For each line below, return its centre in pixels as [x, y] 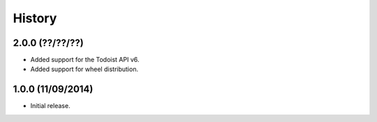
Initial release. [50, 106]
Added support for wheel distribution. [84, 69]
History [35, 18]
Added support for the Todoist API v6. [85, 60]
